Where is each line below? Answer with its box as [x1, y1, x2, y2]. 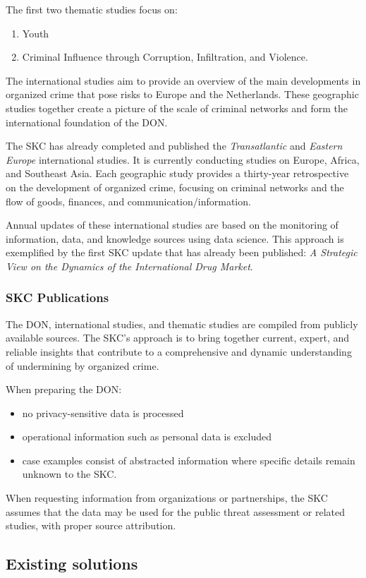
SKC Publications [6, 289, 109, 306]
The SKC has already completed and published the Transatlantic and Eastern [6, 138, 343, 153]
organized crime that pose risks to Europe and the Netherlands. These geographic [6, 87, 359, 102]
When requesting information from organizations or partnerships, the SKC [6, 490, 328, 505]
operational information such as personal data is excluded [22, 429, 272, 444]
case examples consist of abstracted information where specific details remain [22, 452, 355, 467]
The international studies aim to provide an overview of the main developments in [6, 73, 361, 88]
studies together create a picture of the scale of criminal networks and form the [6, 100, 348, 115]
